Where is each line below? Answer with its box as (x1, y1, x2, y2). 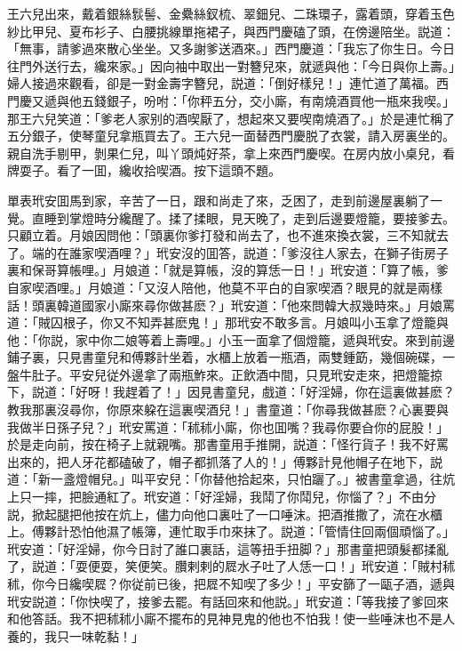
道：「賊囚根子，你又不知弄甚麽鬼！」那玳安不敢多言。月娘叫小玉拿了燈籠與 (7, 313, 449, 332)
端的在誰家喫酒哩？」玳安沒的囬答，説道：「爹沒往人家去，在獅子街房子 (31, 243, 449, 261)
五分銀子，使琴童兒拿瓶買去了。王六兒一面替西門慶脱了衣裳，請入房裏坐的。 (7, 126, 455, 145)
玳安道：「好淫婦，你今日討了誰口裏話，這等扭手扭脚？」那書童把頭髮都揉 (7, 539, 436, 558)
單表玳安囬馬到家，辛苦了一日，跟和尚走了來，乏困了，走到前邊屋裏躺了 (7, 190, 430, 209)
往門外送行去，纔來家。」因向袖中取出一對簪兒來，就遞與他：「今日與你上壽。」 (7, 56, 455, 75)
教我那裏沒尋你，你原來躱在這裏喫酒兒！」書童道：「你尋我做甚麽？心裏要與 (7, 400, 449, 419)
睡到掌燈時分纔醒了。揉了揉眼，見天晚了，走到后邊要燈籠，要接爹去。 (44, 208, 455, 227)
